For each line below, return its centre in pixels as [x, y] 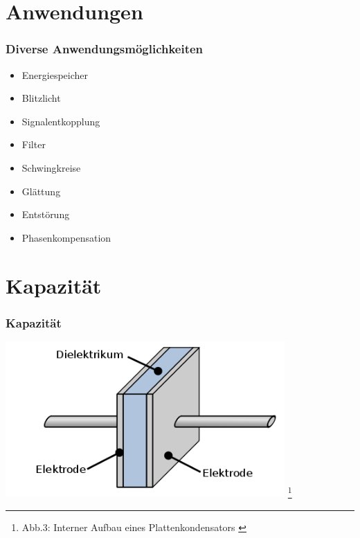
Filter [34, 144]
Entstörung [46, 214]
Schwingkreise [51, 167]
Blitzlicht [41, 98]
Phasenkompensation [66, 237]
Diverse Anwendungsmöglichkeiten [105, 49]
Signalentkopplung [61, 121]
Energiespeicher [55, 74]
